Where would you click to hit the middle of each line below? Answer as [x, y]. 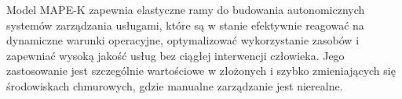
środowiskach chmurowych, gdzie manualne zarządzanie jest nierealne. [175, 85]
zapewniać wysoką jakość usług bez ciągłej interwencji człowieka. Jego [175, 55]
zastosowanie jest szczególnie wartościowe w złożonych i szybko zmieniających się [201, 71]
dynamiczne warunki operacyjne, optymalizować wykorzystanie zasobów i [183, 40]
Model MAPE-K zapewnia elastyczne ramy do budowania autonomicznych [186, 9]
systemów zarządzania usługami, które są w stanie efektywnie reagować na [185, 25]
